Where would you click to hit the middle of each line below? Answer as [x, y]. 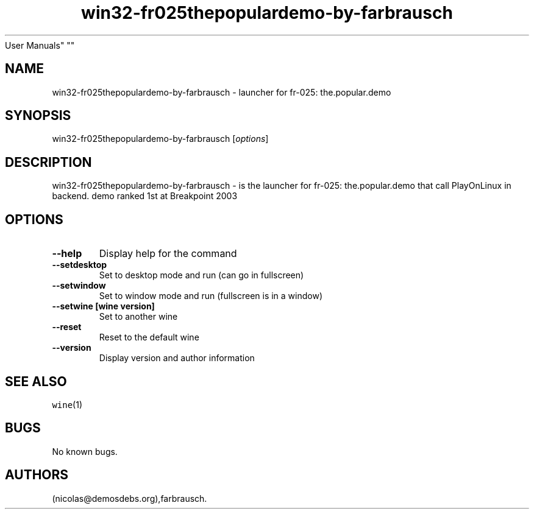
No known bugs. [85, 451]
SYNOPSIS [38, 116]
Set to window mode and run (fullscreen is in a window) [211, 296]
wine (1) [67, 404]
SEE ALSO [36, 381]
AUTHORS [37, 475]
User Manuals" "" [40, 45]
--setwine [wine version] [103, 306]
